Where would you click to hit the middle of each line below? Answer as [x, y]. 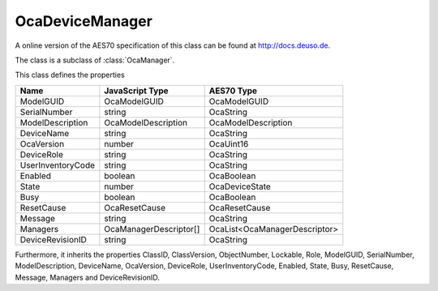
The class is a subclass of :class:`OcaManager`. [95, 60]
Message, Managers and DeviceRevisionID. [87, 277]
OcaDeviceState [240, 186]
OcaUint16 [229, 143]
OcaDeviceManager [84, 21]
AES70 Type [233, 91]
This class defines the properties [70, 75]
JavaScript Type [137, 91]
